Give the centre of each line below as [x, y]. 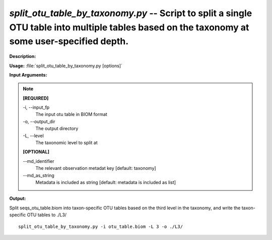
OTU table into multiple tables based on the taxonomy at [129, 27]
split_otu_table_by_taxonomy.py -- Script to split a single [131, 13]
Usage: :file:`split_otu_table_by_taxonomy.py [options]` [66, 66]
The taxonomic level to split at [66, 143]
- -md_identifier [39, 161]
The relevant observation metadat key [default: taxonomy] [96, 168]
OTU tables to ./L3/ [47, 215]
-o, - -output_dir [39, 122]
